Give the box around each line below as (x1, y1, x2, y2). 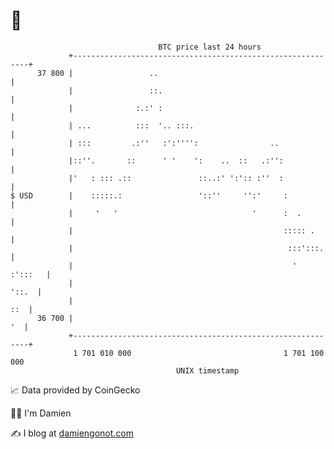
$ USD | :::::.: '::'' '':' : (10, 190, 288, 201)
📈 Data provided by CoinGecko (10, 384, 141, 396)
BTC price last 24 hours (158, 42, 262, 52)
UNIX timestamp (175, 365, 240, 376)
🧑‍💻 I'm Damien (10, 407, 72, 419)
